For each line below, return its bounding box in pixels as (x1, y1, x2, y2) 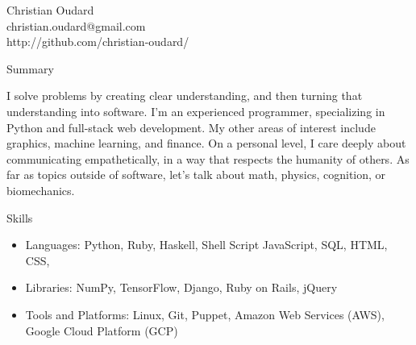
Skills (6, 209, 33, 226)
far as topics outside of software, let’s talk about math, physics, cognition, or (6, 166, 386, 183)
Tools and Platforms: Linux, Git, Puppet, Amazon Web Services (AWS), (25, 306, 385, 322)
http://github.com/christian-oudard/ (6, 33, 189, 50)
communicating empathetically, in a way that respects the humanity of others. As (6, 150, 410, 167)
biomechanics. (6, 181, 75, 198)
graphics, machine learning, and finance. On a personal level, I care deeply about (6, 135, 406, 152)
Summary (6, 60, 54, 77)
